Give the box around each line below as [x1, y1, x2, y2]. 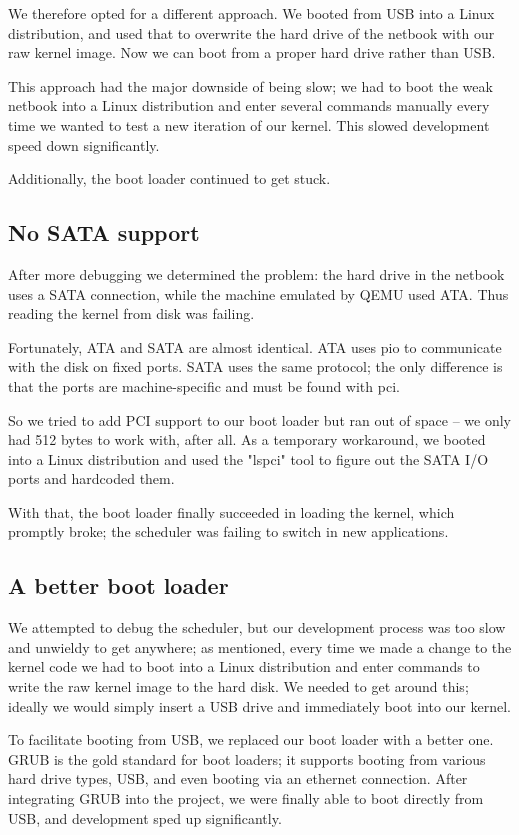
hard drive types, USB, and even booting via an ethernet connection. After [8, 768, 468, 789]
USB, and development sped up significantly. [8, 807, 282, 828]
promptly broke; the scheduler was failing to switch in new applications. [8, 521, 449, 542]
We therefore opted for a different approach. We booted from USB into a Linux [8, 3, 495, 23]
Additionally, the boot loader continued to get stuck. [8, 168, 331, 189]
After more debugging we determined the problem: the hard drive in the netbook [8, 263, 505, 284]
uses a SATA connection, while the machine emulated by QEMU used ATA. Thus [8, 283, 509, 304]
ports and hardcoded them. [8, 468, 175, 489]
